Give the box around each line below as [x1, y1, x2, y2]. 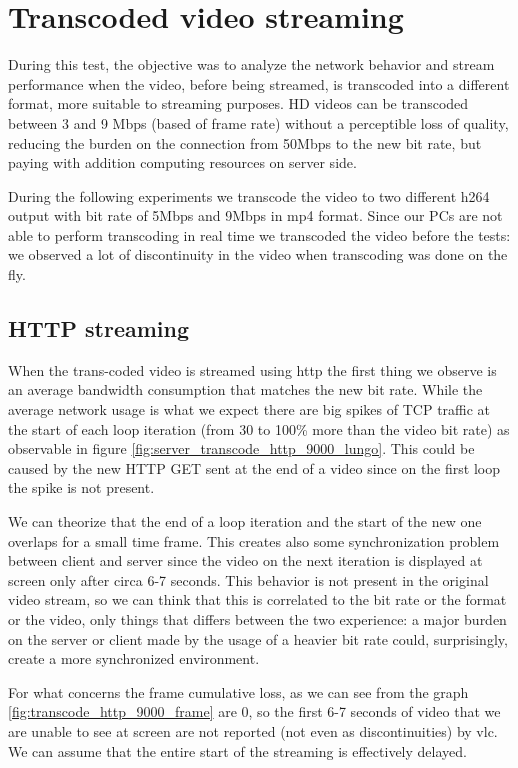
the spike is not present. [8, 477, 155, 498]
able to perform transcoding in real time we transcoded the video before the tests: [8, 224, 511, 245]
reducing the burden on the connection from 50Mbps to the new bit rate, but [8, 132, 482, 153]
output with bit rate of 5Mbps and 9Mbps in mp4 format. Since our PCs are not [8, 205, 503, 226]
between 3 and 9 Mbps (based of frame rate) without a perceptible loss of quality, [8, 112, 509, 133]
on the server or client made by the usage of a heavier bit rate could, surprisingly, [8, 628, 508, 649]
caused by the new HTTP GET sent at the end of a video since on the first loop [8, 457, 500, 478]
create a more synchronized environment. [8, 648, 260, 669]
